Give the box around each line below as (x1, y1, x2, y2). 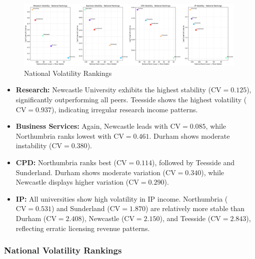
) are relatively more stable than (145, 203, 245, 214)
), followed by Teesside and (152, 157, 235, 167)
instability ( (15, 140, 52, 151)
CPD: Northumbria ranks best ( (15, 157, 116, 167)
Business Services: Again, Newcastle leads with (15, 121, 168, 131)
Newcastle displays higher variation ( (15, 177, 129, 187)
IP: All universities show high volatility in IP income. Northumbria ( (15, 193, 228, 204)
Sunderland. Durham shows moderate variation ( (15, 167, 166, 177)
